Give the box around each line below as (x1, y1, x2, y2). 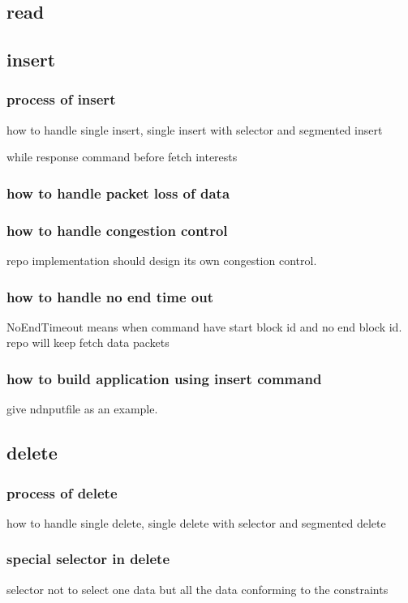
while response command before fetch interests (6, 148, 238, 165)
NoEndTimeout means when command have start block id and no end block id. (6, 318, 402, 335)
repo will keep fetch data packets (6, 334, 170, 351)
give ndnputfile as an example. (6, 400, 158, 417)
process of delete (6, 482, 118, 502)
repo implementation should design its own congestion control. (6, 252, 317, 269)
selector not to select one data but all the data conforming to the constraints (6, 580, 389, 597)
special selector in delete (6, 549, 170, 569)
